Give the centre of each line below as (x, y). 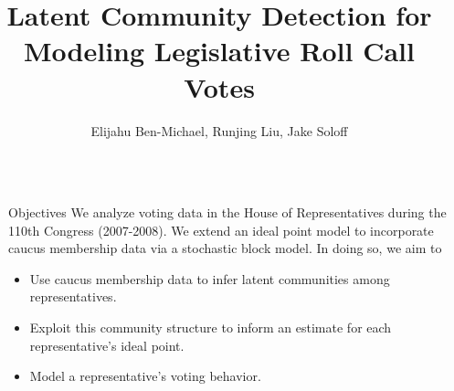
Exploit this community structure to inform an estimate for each (211, 328)
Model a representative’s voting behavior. (145, 376)
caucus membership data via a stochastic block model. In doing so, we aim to (225, 248)
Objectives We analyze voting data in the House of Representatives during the (227, 212)
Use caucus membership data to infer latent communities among (210, 278)
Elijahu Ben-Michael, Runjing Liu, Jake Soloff (219, 130)
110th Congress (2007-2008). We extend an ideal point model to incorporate (221, 230)
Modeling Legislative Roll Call (219, 51)
